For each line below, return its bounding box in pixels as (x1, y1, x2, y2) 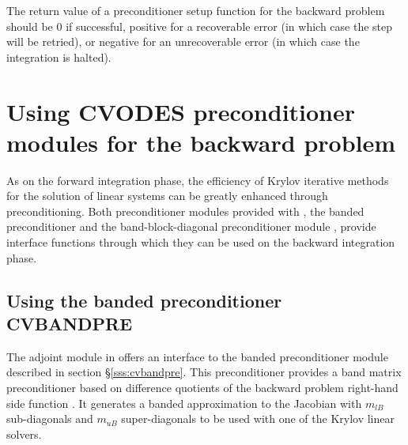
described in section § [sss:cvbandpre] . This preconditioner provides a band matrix (6, 364, 402, 380)
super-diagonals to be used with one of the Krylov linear (121, 410, 395, 427)
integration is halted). (6, 48, 111, 65)
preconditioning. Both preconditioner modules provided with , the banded (6, 202, 365, 219)
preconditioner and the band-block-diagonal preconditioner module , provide (6, 218, 376, 235)
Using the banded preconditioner (6, 288, 282, 312)
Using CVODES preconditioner (6, 95, 356, 127)
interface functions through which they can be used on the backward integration (6, 234, 395, 251)
